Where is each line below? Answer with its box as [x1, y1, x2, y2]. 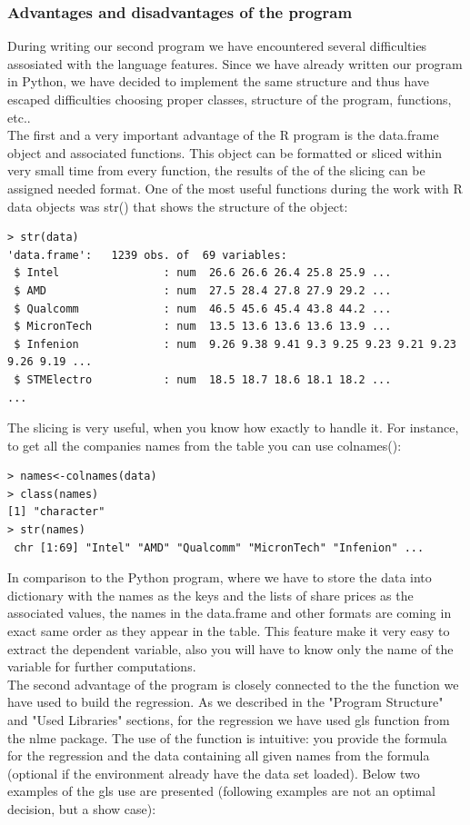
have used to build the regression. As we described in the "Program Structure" [7, 692, 444, 711]
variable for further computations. [7, 657, 196, 676]
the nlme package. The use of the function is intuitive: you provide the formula [7, 728, 447, 747]
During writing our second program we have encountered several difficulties [7, 36, 427, 55]
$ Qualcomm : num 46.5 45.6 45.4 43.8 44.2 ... [14, 302, 392, 315]
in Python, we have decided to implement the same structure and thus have [7, 72, 430, 91]
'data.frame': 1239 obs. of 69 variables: [7, 248, 287, 262]
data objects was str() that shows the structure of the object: [7, 196, 348, 215]
